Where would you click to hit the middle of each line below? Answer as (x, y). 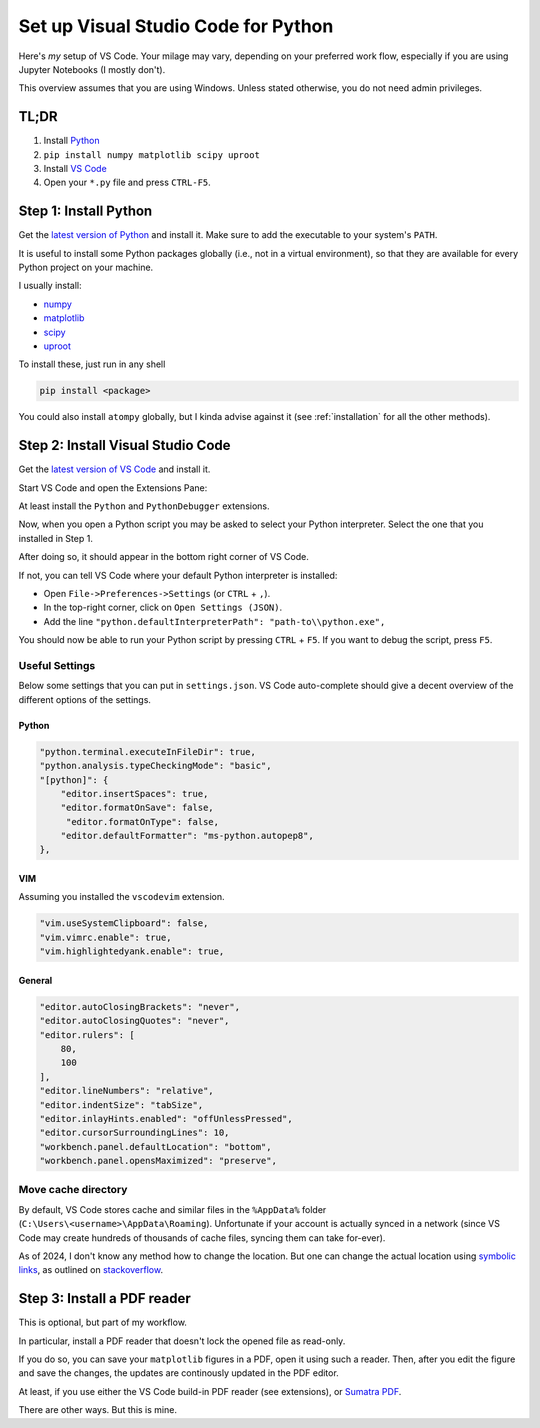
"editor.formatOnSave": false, (137, 808)
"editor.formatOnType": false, (142, 821)
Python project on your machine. (86, 267)
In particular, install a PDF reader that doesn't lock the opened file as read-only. (182, 1341)
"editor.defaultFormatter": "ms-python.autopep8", (187, 836)
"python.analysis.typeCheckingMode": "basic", (155, 766)
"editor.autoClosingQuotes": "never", (134, 1021)
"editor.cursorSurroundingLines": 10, (134, 1133)
